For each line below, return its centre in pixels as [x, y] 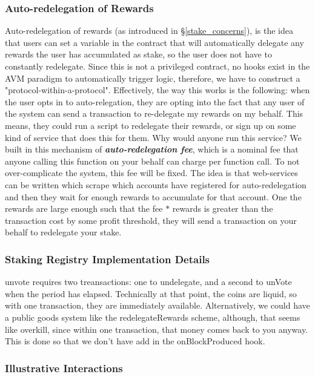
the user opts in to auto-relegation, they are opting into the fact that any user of [155, 101]
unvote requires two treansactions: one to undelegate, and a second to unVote [148, 282]
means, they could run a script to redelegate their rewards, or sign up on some [151, 125]
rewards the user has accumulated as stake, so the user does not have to [138, 54]
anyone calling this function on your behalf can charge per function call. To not [152, 161]
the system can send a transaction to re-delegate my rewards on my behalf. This [154, 113]
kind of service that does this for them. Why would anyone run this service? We [153, 137]
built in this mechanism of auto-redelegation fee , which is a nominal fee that [152, 149]
